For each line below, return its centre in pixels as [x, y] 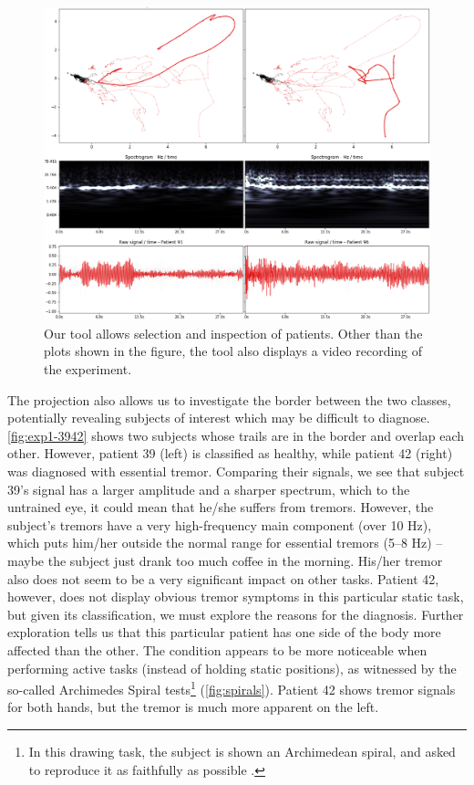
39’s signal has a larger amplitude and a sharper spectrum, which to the [209, 489]
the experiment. [88, 369]
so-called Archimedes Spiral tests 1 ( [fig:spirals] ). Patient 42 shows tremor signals [232, 688]
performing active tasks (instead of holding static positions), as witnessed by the [232, 668]
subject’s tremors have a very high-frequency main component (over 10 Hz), [220, 524]
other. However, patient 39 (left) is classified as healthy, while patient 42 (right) [230, 453]
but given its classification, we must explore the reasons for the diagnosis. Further [236, 614]
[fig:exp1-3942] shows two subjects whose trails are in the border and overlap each [236, 435]
